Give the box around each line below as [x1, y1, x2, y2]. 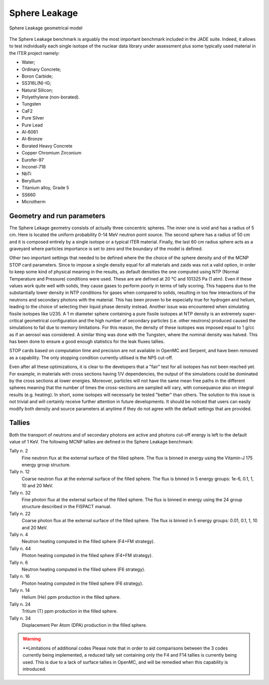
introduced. [22, 666, 47, 672]
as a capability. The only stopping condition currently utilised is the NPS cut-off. [9, 354, 173, 361]
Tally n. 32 [9, 490, 31, 496]
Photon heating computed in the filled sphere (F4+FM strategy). [21, 552, 153, 558]
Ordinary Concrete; [21, 66, 62, 72]
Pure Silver [21, 115, 44, 121]
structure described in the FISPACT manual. [21, 504, 112, 510]
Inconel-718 [21, 163, 46, 169]
